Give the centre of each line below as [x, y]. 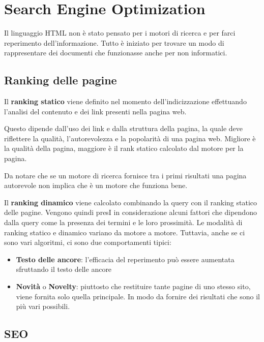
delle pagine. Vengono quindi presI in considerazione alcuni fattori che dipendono [130, 212]
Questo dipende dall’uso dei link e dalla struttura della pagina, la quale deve [123, 128]
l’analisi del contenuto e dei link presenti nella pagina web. [95, 111]
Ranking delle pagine [61, 80]
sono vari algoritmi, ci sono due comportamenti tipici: [88, 242]
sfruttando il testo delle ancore [64, 269]
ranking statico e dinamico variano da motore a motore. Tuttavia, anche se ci [125, 232]
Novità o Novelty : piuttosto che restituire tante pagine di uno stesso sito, [133, 286]
